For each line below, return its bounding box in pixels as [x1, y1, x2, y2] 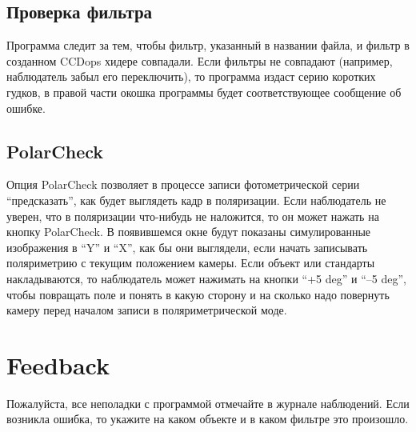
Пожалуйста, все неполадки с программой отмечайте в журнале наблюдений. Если [6, 394, 410, 411]
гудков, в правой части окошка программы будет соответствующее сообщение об [6, 83, 402, 100]
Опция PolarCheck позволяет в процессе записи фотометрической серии [6, 176, 360, 193]
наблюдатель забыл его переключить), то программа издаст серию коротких [6, 68, 376, 85]
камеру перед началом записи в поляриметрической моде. [6, 302, 287, 318]
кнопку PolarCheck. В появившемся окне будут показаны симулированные [6, 223, 371, 240]
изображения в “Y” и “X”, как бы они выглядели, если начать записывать [6, 238, 368, 255]
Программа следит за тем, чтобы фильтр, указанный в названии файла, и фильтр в [6, 37, 410, 54]
